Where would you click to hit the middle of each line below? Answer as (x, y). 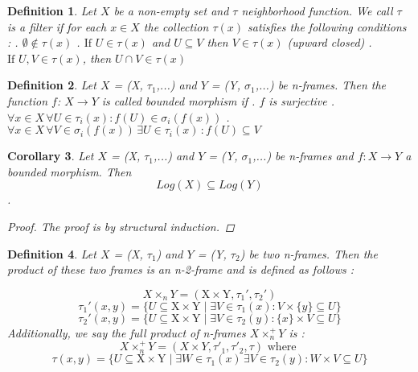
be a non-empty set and (171, 10)
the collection (176, 26)
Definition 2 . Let (52, 85)
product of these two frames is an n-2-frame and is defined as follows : (181, 269)
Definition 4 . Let (52, 253)
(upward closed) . (330, 42)
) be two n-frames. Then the (309, 253)
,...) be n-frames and (303, 156)
